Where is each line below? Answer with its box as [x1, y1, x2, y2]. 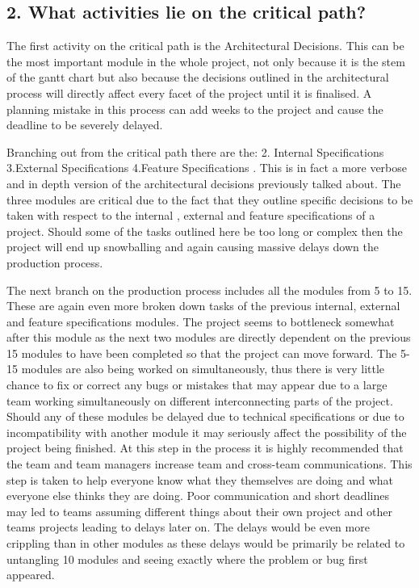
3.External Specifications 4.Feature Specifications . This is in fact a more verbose [6, 159, 407, 176]
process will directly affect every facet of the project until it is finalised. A [6, 84, 372, 101]
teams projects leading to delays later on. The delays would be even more [6, 519, 370, 535]
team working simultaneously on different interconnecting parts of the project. [6, 392, 393, 409]
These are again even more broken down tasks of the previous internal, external [6, 297, 400, 314]
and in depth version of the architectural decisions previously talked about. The [6, 174, 401, 191]
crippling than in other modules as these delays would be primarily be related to [6, 535, 405, 552]
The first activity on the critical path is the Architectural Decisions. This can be [6, 37, 404, 54]
